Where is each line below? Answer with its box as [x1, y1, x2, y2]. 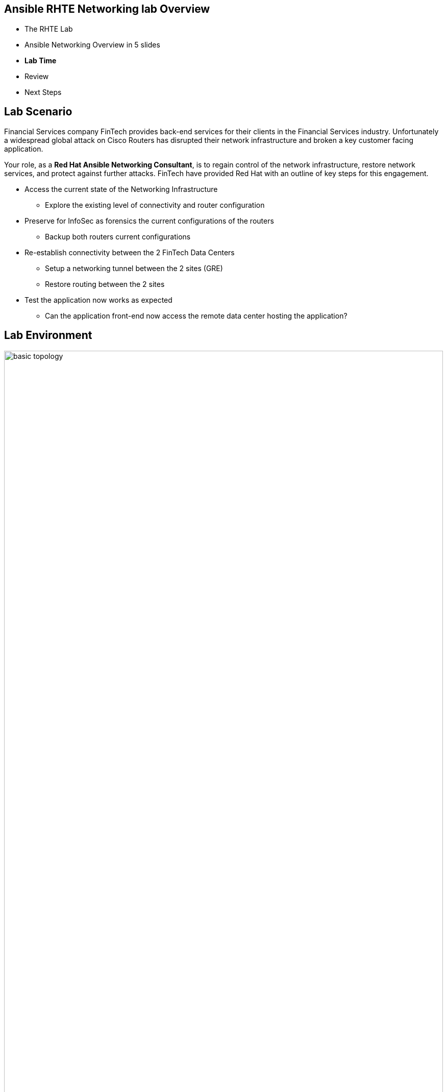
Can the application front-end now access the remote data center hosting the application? [45, 311, 347, 320]
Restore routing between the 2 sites [45, 279, 165, 288]
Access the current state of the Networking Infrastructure [24, 184, 218, 193]
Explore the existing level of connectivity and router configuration [45, 200, 265, 209]
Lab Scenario [4, 105, 72, 118]
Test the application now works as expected [24, 295, 172, 304]
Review [24, 71, 49, 81]
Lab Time [24, 56, 57, 65]
